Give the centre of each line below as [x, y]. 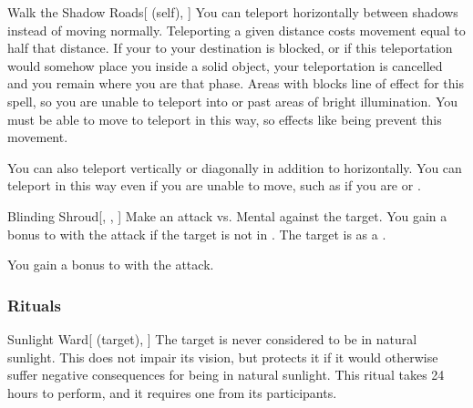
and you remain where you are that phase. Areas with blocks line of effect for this [236, 83]
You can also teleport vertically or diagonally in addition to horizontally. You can [235, 167]
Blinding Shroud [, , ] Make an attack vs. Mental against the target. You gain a [227, 215]
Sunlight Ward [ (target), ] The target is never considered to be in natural [212, 338]
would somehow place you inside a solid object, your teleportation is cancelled [225, 65]
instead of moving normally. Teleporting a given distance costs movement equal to [236, 30]
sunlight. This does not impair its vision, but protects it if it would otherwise [223, 357]
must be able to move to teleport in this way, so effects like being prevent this [225, 119]
